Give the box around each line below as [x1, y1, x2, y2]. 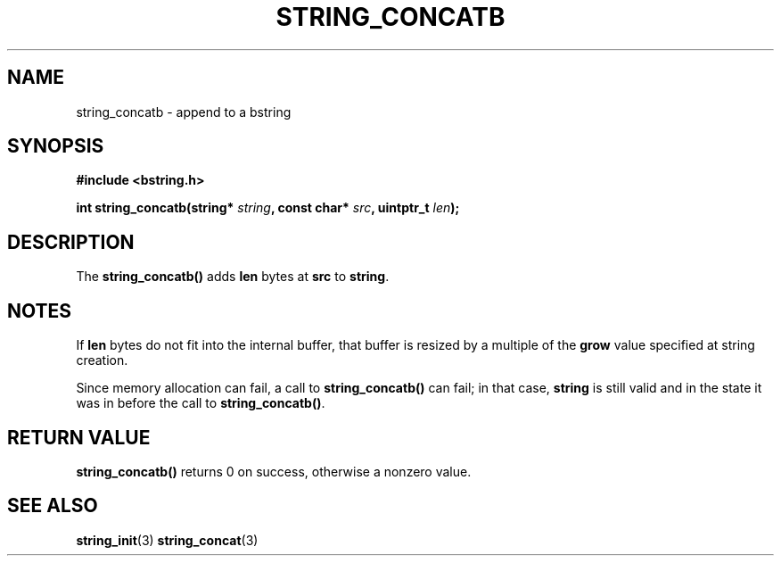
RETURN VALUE [7, 426, 151, 449]
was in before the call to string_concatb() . [76, 395, 325, 411]
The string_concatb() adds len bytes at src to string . [76, 269, 390, 285]
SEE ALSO [7, 494, 98, 517]
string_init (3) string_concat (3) [76, 532, 259, 548]
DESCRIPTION [7, 230, 135, 253]
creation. [76, 352, 128, 368]
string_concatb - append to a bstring [76, 103, 292, 120]
